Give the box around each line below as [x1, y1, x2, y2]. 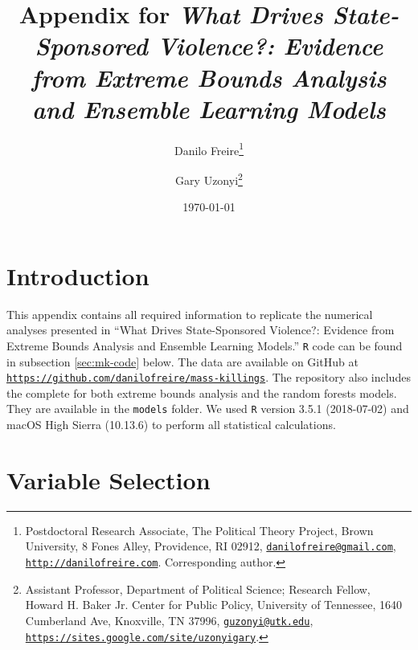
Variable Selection [6, 463, 211, 496]
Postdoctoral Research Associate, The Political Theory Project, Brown [25, 521, 374, 538]
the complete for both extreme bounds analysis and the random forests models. [6, 384, 397, 401]
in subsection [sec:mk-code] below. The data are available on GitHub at [6, 353, 359, 370]
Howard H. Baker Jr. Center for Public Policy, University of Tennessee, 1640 [25, 596, 403, 613]
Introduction [6, 259, 150, 292]
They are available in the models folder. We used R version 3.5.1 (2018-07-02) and [6, 400, 409, 417]
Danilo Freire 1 [174, 139, 244, 158]
